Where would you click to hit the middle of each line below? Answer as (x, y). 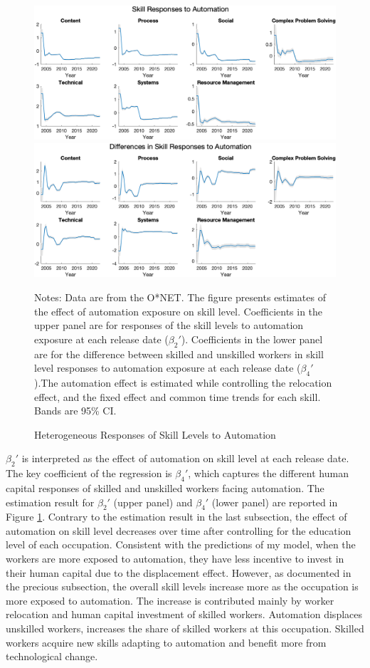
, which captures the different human (268, 473)
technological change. (52, 656)
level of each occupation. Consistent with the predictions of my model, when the (181, 544)
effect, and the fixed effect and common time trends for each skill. (178, 396)
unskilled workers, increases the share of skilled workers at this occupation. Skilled (185, 628)
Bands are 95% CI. (75, 411)
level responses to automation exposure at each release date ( (168, 368)
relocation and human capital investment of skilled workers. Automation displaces (184, 614)
